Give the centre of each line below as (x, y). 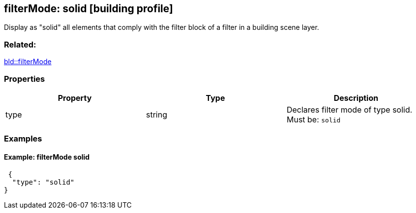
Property (75, 98)
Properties (25, 79)
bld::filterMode (28, 62)
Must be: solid (313, 119)
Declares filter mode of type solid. (349, 109)
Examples (23, 139)
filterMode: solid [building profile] (89, 9)
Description (356, 98)
